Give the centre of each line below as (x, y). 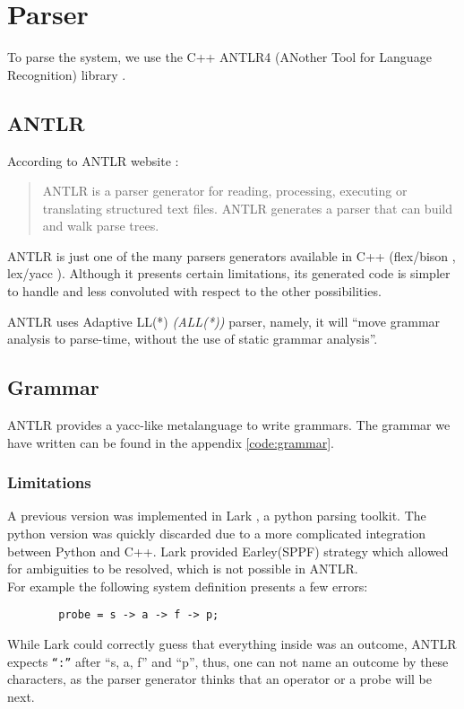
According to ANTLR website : (93, 160)
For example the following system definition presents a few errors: (188, 586)
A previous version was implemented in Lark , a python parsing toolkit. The (217, 516)
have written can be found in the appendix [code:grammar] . (171, 442)
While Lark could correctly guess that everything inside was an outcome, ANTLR (232, 644)
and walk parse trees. (101, 226)
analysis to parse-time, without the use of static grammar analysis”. (193, 339)
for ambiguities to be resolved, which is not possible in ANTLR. (183, 569)
